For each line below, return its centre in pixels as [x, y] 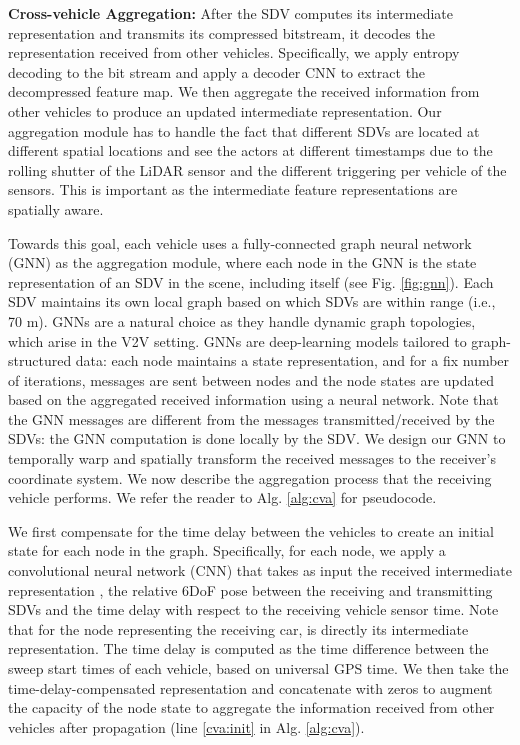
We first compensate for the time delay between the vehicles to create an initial [251, 530]
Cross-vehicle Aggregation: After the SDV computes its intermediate [231, 13]
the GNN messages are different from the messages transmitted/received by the [251, 418]
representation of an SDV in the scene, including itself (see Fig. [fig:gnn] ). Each [251, 281]
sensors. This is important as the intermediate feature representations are [233, 189]
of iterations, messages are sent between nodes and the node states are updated [251, 379]
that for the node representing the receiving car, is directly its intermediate [238, 628]
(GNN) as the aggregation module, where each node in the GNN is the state [242, 262]
